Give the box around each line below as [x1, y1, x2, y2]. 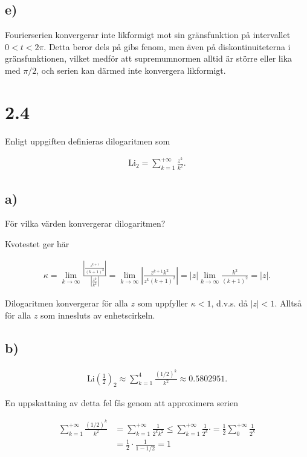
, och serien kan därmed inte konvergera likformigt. [36, 63, 226, 76]
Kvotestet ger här [5, 238, 69, 250]
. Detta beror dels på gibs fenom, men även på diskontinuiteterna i [44, 40, 291, 53]
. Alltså [274, 297, 302, 310]
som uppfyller [137, 297, 189, 310]
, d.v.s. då [211, 297, 248, 310]
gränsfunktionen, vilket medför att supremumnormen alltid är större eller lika [5, 52, 292, 65]
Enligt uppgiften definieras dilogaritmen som [5, 134, 170, 147]
